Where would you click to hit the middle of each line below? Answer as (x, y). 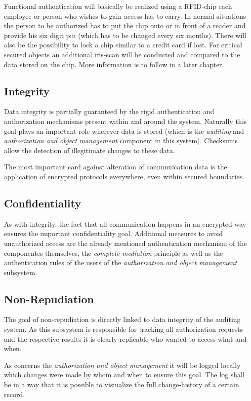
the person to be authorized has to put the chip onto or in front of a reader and (125, 25)
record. (15, 394)
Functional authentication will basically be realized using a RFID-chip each (118, 6)
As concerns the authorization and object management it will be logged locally (122, 365)
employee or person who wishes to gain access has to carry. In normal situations (125, 16)
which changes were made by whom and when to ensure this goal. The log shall (124, 375)
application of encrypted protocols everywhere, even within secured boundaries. (124, 176)
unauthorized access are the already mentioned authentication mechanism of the (125, 243)
